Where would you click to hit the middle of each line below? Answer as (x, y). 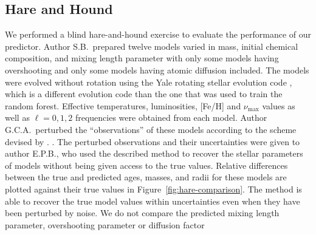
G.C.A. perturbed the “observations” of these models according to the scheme (151, 129)
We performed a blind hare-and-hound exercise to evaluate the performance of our (158, 34)
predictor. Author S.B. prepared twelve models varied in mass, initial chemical (152, 46)
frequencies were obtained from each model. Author (171, 118)
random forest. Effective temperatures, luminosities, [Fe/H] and (123, 105)
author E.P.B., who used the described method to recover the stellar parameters (154, 153)
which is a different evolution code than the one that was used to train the (144, 94)
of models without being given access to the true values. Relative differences (146, 165)
